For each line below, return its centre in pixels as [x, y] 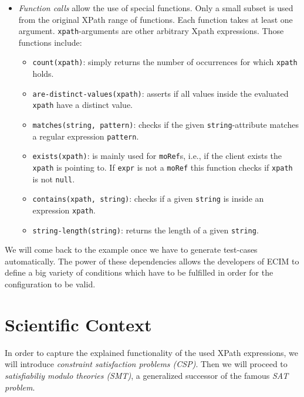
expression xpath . [64, 210]
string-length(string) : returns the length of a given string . [146, 230]
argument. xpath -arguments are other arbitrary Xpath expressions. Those [151, 31]
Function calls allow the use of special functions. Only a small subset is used [156, 8]
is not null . [54, 179]
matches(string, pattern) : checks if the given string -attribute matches [165, 124]
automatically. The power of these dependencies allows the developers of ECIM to [152, 261]
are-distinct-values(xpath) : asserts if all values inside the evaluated [161, 93]
